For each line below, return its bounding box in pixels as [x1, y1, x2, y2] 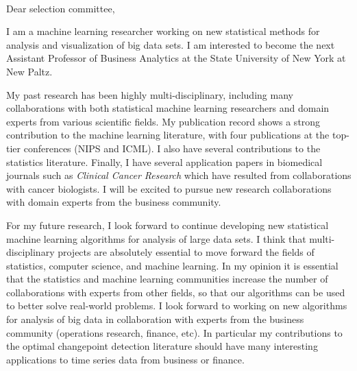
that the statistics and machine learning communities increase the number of [6, 272, 328, 286]
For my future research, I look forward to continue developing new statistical [6, 217, 329, 232]
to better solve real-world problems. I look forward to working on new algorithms [6, 298, 347, 313]
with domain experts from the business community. [6, 195, 221, 209]
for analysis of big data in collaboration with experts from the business [6, 312, 304, 326]
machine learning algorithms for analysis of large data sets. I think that [6, 231, 306, 246]
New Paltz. [6, 64, 53, 78]
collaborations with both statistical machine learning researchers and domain [6, 101, 330, 115]
